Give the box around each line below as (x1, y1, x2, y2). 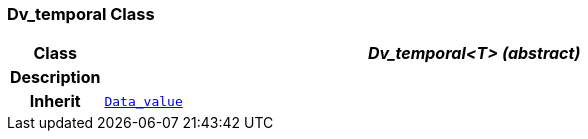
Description (10, 67, 101, 88)
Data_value (104, 93, 183, 109)
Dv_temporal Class (7, 4, 155, 24)
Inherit (29, 91, 81, 112)
